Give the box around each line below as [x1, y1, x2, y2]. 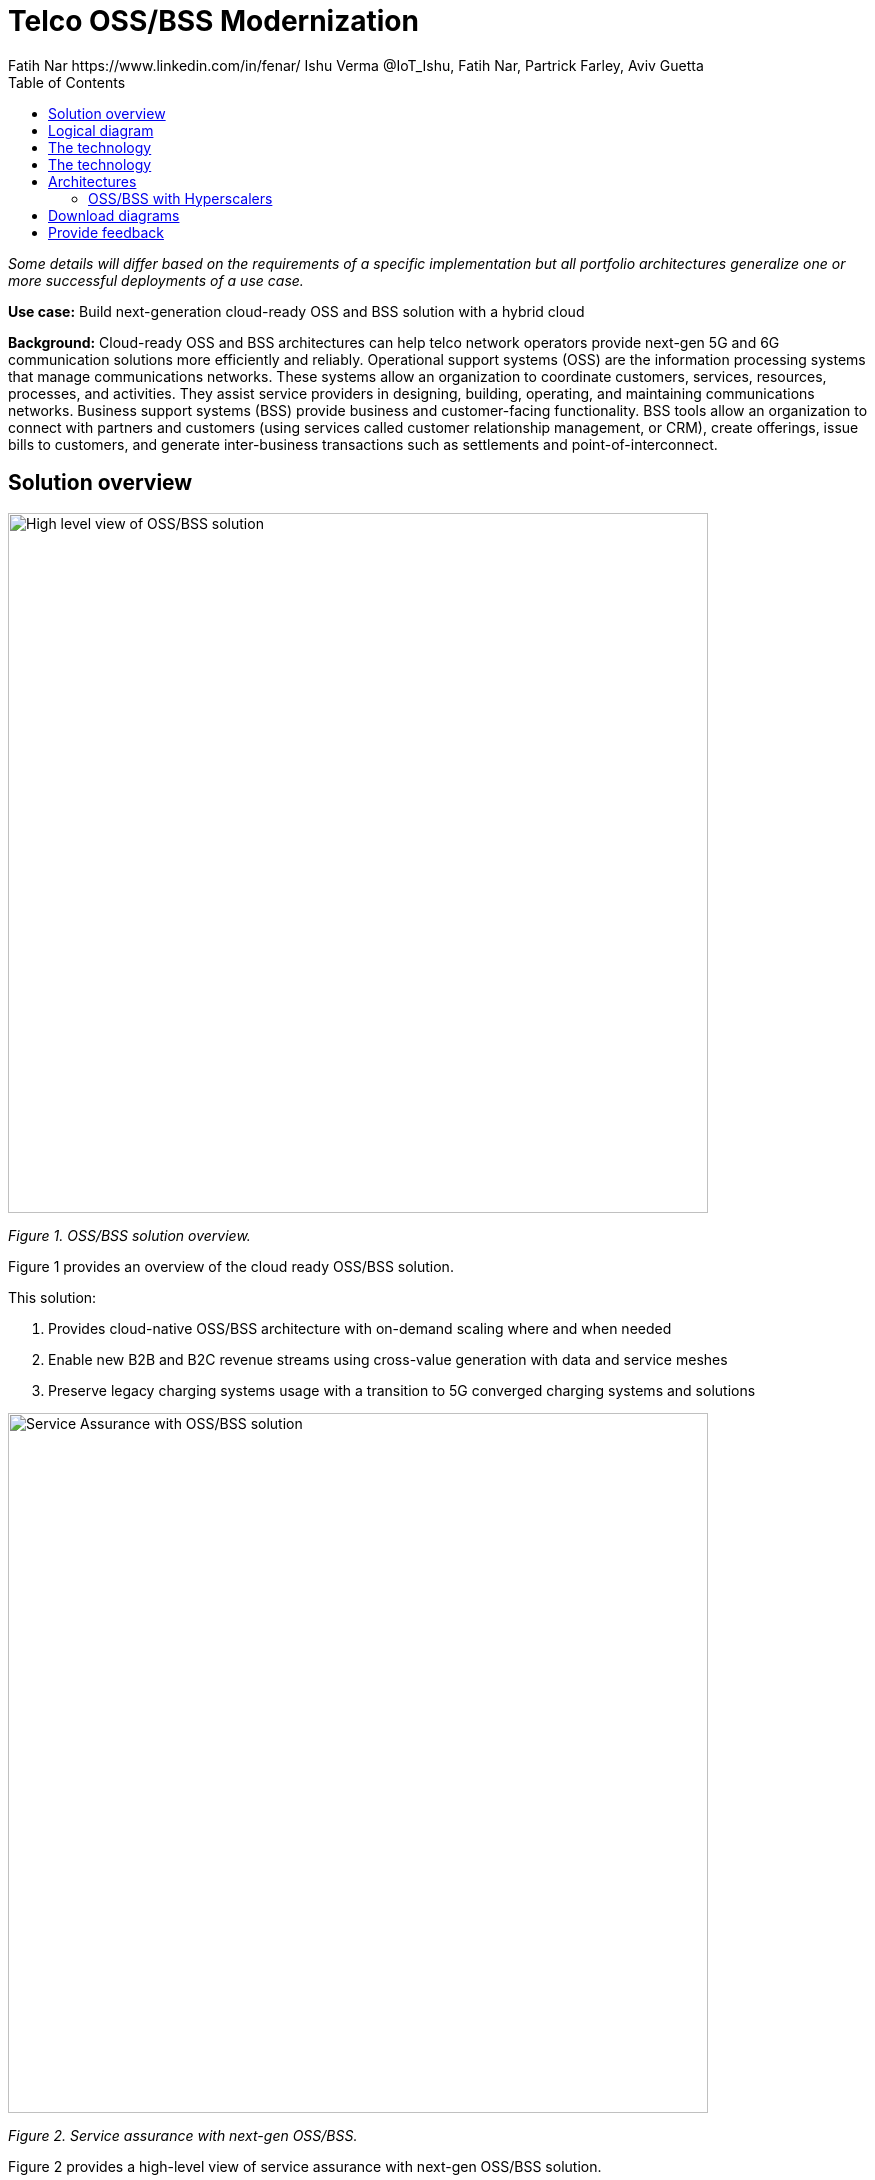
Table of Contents [8, 73, 126, 91]
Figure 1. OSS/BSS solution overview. [8, 1226, 251, 1244]
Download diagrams [48, 206, 180, 224]
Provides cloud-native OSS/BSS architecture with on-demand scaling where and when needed [48, 1319, 672, 1337]
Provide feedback [48, 223, 164, 241]
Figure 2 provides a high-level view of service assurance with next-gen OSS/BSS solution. [8, 2157, 602, 2175]
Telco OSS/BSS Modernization [8, 4, 419, 38]
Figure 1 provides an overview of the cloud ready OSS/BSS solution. [8, 1257, 454, 1275]
